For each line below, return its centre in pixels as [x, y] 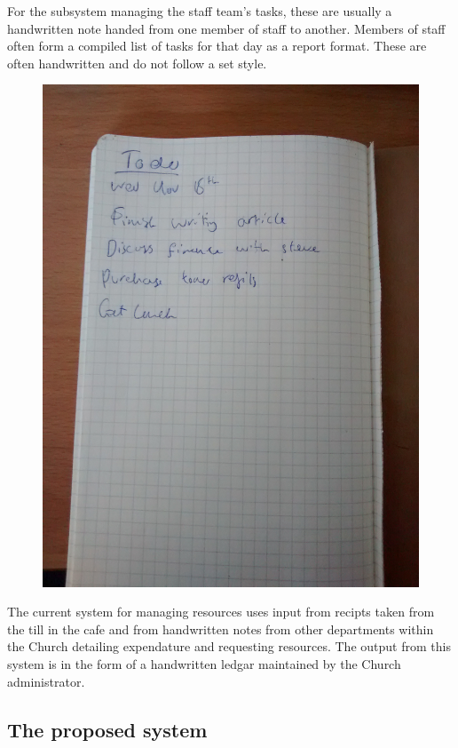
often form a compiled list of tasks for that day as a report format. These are [217, 46]
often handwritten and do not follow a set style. [137, 63]
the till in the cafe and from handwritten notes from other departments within [221, 629]
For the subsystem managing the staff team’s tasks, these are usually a [200, 11]
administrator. [46, 681]
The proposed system [107, 729]
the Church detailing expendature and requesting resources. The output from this [229, 646]
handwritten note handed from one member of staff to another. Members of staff [226, 28]
